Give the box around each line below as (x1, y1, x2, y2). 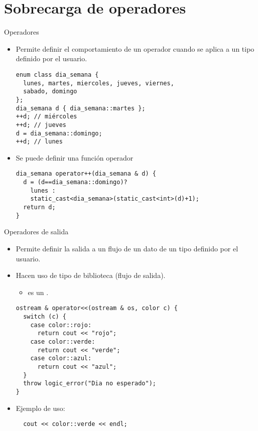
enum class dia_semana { (16, 71, 99, 78)
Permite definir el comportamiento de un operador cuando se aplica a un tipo (16, 43, 254, 54)
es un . (28, 286, 49, 297)
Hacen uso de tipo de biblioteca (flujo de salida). (16, 270, 166, 280)
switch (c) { (23, 313, 67, 320)
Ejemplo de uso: (16, 402, 65, 413)
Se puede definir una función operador (16, 152, 134, 163)
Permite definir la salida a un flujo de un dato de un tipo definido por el (16, 243, 238, 253)
